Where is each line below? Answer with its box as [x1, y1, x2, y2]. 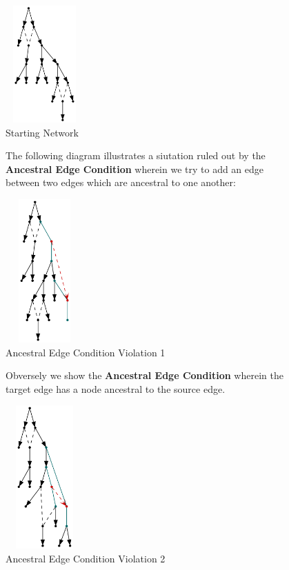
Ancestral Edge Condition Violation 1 [6, 345, 166, 359]
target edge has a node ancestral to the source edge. [6, 381, 226, 396]
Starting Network [6, 125, 79, 139]
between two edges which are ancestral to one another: [6, 175, 236, 190]
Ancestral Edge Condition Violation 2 [6, 551, 166, 565]
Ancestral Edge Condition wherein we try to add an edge [6, 161, 264, 176]
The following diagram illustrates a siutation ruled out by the [6, 148, 266, 163]
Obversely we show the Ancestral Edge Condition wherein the [6, 368, 283, 383]
